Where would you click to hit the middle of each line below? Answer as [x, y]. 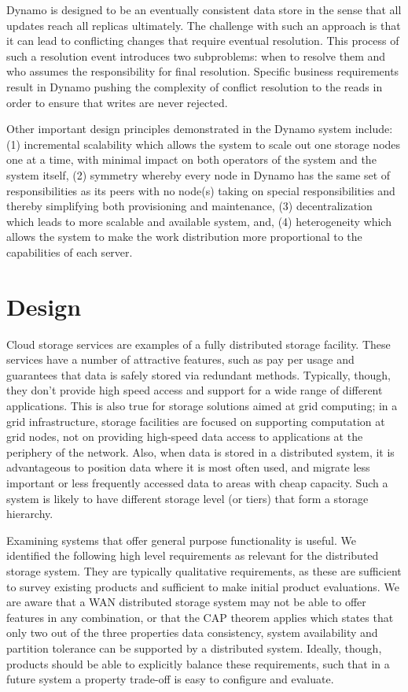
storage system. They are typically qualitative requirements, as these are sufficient [204, 570]
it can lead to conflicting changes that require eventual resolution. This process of [203, 41]
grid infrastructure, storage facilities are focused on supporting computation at [196, 421]
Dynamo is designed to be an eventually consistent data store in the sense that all [204, 9]
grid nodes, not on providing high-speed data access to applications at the [185, 437]
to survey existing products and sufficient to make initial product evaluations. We [203, 586]
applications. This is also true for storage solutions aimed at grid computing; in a [202, 405]
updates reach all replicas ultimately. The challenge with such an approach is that [204, 25]
